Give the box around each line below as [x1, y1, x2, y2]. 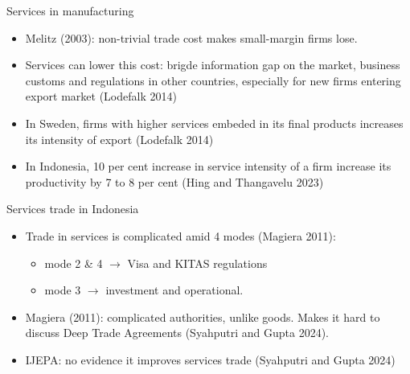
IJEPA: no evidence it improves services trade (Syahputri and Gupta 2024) [25, 351, 396, 368]
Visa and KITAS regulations [127, 254, 268, 271]
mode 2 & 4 [44, 254, 103, 271]
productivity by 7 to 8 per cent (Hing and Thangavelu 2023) [25, 173, 324, 190]
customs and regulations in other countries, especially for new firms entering [25, 72, 401, 88]
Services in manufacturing [6, 2, 134, 18]
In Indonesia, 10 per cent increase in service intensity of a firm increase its [25, 158, 392, 175]
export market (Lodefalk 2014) [25, 88, 177, 105]
